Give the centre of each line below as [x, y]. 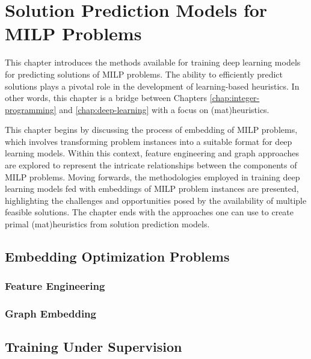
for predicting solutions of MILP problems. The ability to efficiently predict [144, 74]
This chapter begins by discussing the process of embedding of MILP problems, [151, 130]
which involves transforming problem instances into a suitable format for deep [149, 141]
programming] [31, 109]
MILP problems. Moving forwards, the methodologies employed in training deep [152, 176]
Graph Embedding [51, 314]
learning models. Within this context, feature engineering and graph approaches [152, 153]
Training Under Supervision [94, 347]
